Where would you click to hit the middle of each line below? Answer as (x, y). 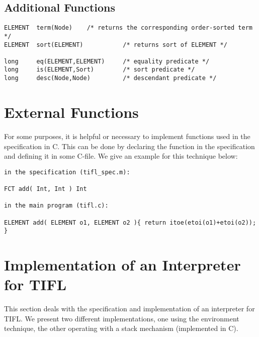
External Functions (71, 112)
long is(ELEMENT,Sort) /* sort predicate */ (100, 70)
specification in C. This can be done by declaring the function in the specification (129, 146)
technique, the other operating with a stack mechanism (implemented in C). (121, 328)
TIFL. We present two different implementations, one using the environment (122, 318)
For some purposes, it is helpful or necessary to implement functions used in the (127, 136)
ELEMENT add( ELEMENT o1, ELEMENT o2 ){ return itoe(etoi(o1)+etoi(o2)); (130, 222)
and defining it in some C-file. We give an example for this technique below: (121, 156)
